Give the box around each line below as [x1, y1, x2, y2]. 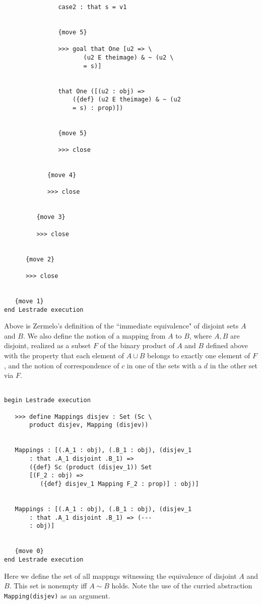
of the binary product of [100, 340, 175, 351]
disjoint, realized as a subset [4, 340, 91, 351]
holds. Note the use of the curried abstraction [111, 580, 252, 591]
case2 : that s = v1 [58, 4, 127, 11]
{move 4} [47, 172, 77, 179]
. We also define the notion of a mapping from [23, 330, 166, 341]
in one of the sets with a [126, 360, 202, 370]
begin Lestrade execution [4, 396, 91, 404]
